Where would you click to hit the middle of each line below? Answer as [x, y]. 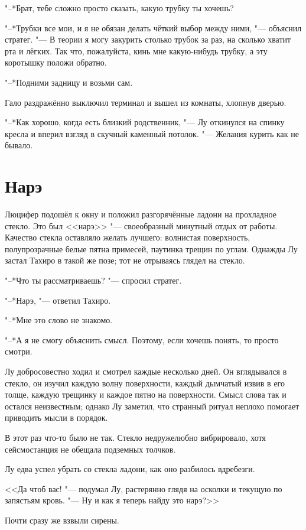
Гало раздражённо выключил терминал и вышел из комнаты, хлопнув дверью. [146, 102]
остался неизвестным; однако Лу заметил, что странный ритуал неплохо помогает [152, 406]
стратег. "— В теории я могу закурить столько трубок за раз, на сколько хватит [148, 39]
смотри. [19, 351]
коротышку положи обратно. [56, 62]
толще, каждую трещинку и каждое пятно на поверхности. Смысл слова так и [146, 394]
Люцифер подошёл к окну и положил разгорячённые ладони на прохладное [141, 214]
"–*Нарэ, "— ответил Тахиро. [58, 300]
